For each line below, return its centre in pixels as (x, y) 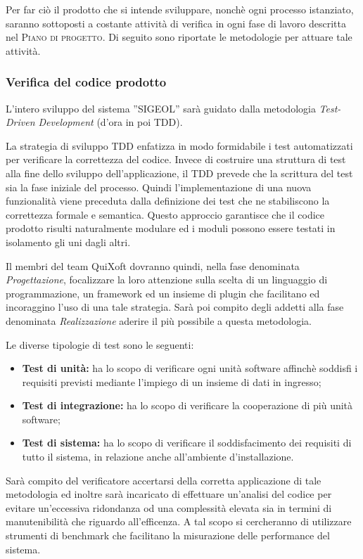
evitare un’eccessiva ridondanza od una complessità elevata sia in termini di (169, 507)
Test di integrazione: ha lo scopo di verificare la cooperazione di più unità (187, 405)
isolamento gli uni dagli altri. (68, 242)
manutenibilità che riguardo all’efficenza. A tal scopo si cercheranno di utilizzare (179, 521)
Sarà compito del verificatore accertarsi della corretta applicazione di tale (164, 480)
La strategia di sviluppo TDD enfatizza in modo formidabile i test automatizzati (179, 145)
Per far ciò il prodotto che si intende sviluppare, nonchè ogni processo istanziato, (180, 9)
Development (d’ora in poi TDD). (110, 122)
